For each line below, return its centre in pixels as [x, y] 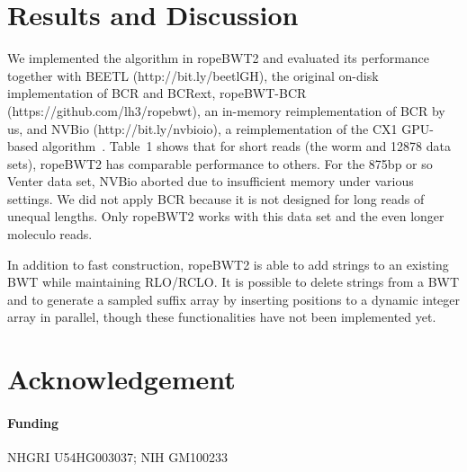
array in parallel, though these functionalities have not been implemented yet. [222, 317]
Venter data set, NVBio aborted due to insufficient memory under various [211, 181]
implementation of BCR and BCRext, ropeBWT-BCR [157, 93]
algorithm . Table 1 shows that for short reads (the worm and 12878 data [246, 146]
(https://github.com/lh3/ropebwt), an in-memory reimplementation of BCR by [226, 110]
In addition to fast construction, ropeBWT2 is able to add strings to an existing [228, 264]
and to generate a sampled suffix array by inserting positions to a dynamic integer [234, 299]
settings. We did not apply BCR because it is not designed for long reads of [216, 198]
